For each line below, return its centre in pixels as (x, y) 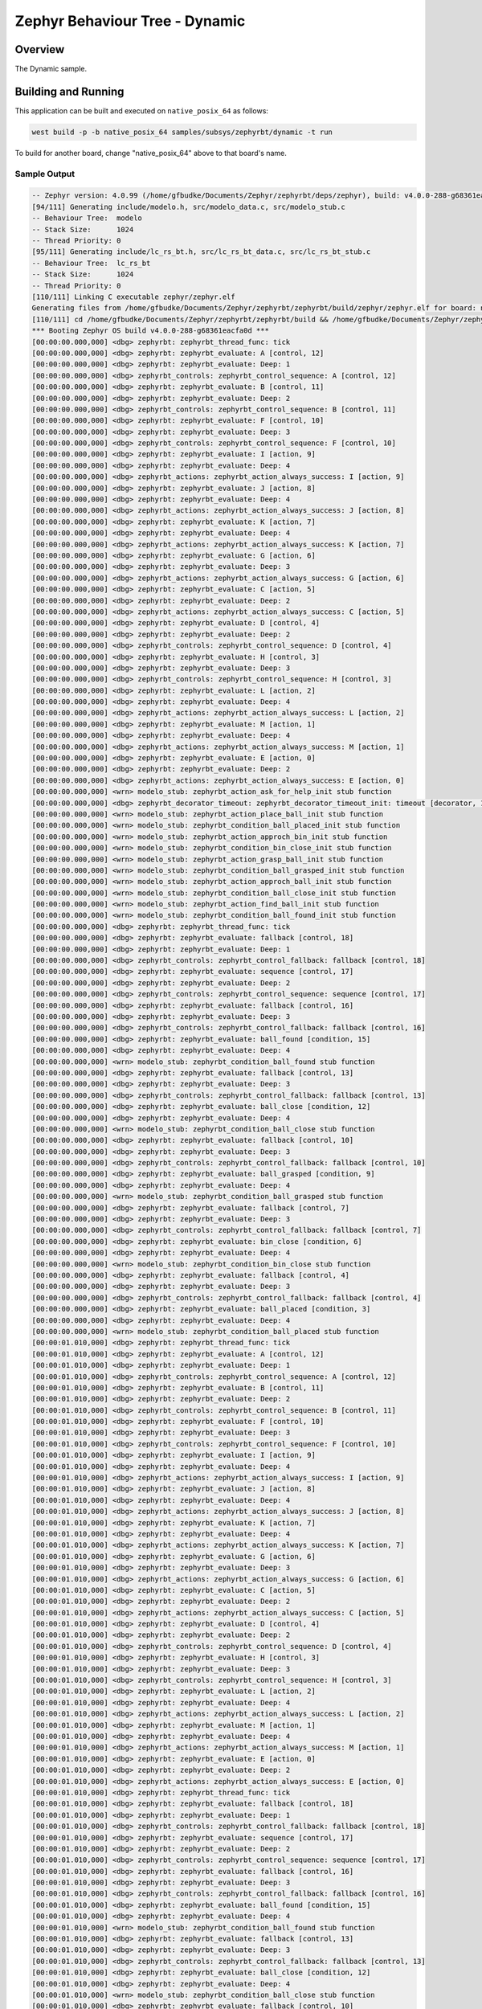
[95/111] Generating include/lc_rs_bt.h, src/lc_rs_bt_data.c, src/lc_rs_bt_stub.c (201, 252)
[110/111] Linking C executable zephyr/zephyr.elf (134, 297)
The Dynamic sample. (51, 69)
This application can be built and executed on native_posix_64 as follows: (142, 110)
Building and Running (69, 91)
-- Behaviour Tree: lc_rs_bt (91, 263)
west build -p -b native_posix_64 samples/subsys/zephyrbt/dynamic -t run (182, 132)
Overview (40, 49)
